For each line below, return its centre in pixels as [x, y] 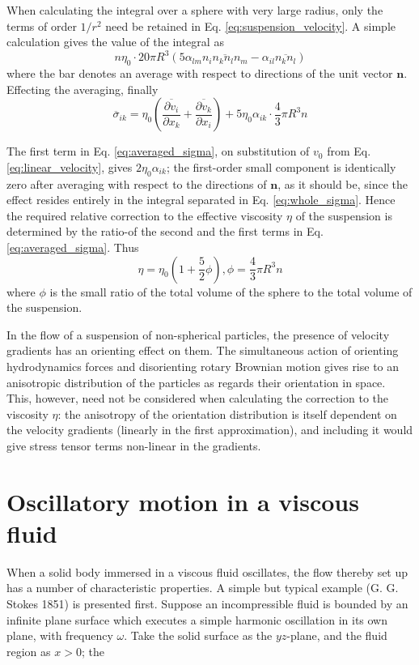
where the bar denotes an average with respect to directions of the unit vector [200, 73]
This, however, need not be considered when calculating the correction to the [198, 398]
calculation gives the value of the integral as [115, 42]
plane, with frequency [60, 635]
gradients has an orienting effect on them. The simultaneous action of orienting [203, 350]
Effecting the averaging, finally [83, 89]
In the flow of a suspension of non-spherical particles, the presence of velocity [198, 334]
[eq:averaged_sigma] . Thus [73, 247]
